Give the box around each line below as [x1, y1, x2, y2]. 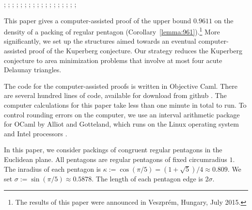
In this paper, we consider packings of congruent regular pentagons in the [4, 145, 222, 155]
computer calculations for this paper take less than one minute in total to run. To [4, 100, 247, 110]
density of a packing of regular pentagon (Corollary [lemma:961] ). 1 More [4, 25, 220, 36]
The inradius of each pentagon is [4, 163, 101, 174]
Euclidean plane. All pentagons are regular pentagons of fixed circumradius [4, 154, 227, 164]
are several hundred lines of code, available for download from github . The [4, 90, 227, 100]
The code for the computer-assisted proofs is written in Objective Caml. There [4, 81, 237, 91]
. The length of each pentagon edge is [92, 173, 203, 183]
